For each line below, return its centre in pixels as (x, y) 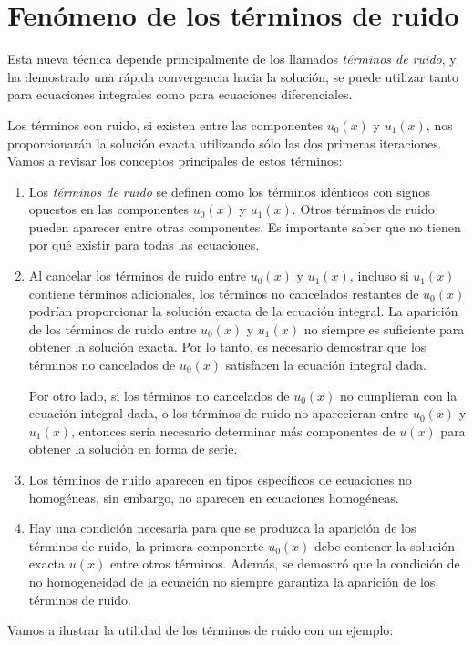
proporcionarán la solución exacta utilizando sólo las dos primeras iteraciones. (225, 143)
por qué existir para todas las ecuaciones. (144, 245)
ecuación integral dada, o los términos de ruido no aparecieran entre (219, 413)
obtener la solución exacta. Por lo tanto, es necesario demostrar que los (227, 347)
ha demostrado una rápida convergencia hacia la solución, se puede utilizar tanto (233, 76)
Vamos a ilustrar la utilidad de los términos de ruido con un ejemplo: (201, 630)
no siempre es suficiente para (384, 328)
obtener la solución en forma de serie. (133, 449)
